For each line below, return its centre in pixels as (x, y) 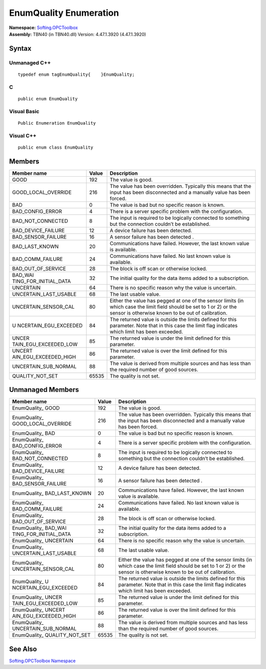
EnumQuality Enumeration (64, 13)
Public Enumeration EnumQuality (57, 123)
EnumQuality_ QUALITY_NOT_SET (51, 635)
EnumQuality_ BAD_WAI (39, 528)
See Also (23, 649)
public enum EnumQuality (48, 99)
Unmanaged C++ (30, 63)
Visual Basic (24, 111)
